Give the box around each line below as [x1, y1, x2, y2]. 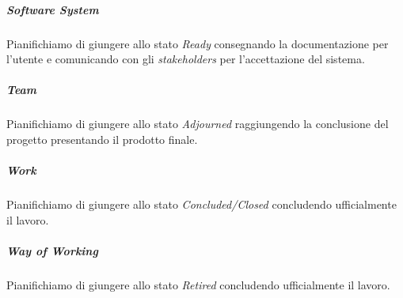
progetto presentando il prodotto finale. [6, 130, 198, 147]
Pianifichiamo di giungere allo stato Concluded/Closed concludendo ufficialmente [6, 196, 397, 213]
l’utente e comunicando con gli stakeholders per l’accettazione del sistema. [6, 51, 365, 67]
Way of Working [6, 242, 98, 258]
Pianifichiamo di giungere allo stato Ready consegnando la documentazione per [6, 35, 389, 51]
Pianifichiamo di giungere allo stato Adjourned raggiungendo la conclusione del [6, 115, 389, 132]
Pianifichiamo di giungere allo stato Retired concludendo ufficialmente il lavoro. [6, 276, 390, 292]
